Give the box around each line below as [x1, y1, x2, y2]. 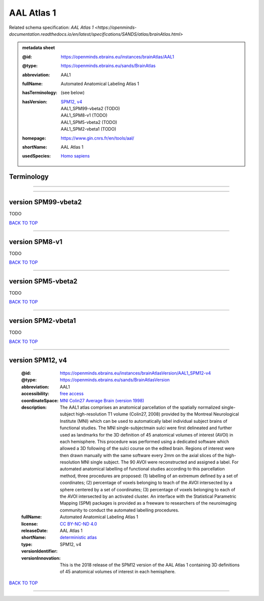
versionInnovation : [21, 555, 61, 561]
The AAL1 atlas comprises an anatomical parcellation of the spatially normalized [60, 404, 220, 410]
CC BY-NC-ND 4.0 [60, 521, 97, 527]
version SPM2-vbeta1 [9, 317, 76, 325]
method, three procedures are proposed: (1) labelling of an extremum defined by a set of [60, 473, 238, 479]
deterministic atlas [60, 534, 97, 540]
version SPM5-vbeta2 [9, 277, 78, 285]
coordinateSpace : [21, 397, 59, 403]
